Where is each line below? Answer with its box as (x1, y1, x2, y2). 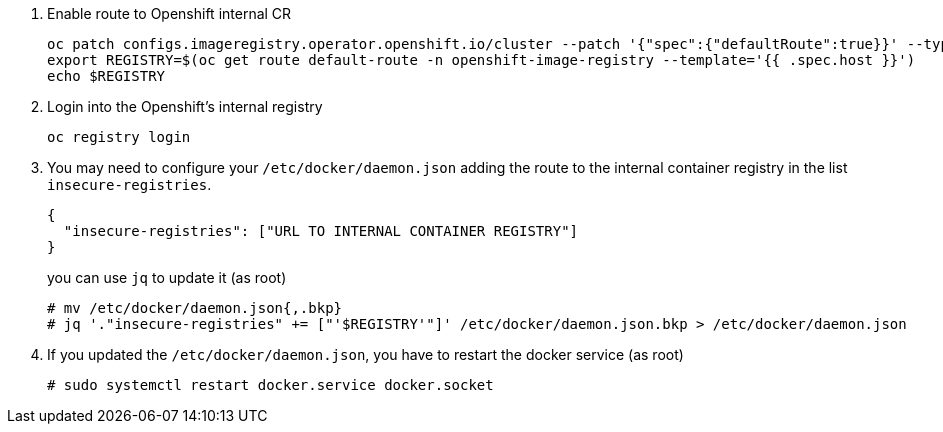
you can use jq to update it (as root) (47, 269, 287, 286)
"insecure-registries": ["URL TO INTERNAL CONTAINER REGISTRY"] (63, 223, 579, 239)
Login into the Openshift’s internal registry (47, 98, 323, 115)
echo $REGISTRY (47, 68, 166, 84)
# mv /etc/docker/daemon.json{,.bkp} (47, 300, 343, 316)
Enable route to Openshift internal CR (47, 5, 292, 22)
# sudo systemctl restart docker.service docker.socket (47, 377, 494, 393)
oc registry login (47, 129, 191, 145)
